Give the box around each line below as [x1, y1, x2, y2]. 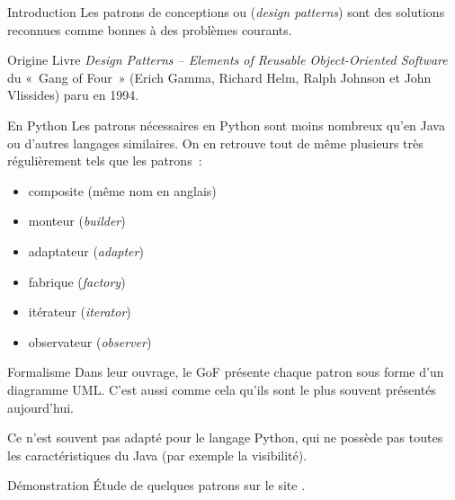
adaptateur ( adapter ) [28, 241, 144, 260]
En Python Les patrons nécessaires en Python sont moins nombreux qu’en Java [7, 115, 445, 134]
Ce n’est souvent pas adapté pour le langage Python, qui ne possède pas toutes [7, 428, 443, 447]
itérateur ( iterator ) [28, 302, 131, 321]
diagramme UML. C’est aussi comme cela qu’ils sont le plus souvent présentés [7, 379, 436, 398]
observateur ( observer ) [28, 332, 152, 351]
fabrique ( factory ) [28, 272, 126, 290]
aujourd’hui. [7, 397, 74, 416]
